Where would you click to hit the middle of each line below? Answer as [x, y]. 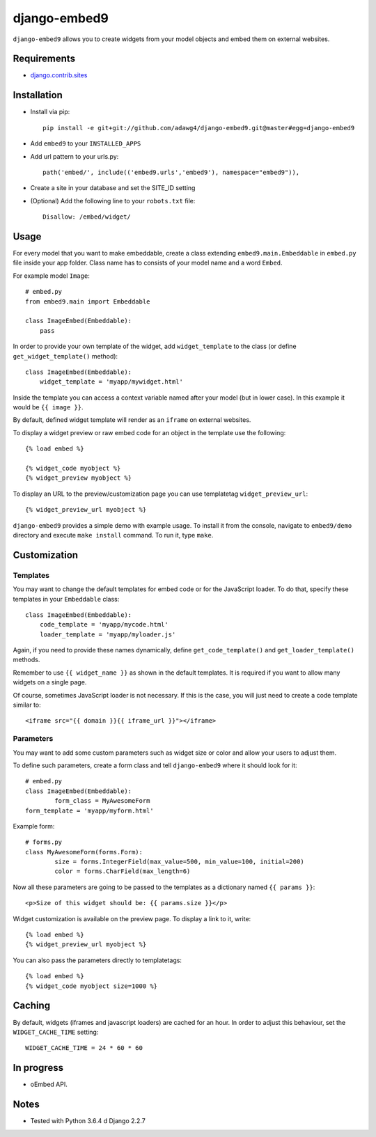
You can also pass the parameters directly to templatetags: [97, 960]
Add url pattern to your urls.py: [75, 156]
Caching [32, 1006]
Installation [38, 95]
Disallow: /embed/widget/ [87, 217]
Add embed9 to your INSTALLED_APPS [86, 143]
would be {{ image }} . [48, 407]
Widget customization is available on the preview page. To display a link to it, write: [132, 918]
